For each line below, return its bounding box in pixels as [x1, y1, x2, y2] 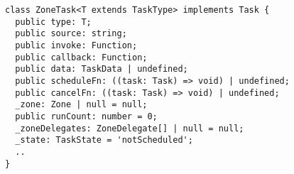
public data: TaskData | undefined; [15, 64, 188, 75]
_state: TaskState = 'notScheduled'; [15, 135, 193, 146]
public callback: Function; [15, 52, 148, 62]
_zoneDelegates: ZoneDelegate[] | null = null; [15, 123, 244, 134]
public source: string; [15, 28, 127, 39]
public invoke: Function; [15, 40, 138, 50]
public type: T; [15, 16, 92, 27]
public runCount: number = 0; [15, 111, 158, 121]
